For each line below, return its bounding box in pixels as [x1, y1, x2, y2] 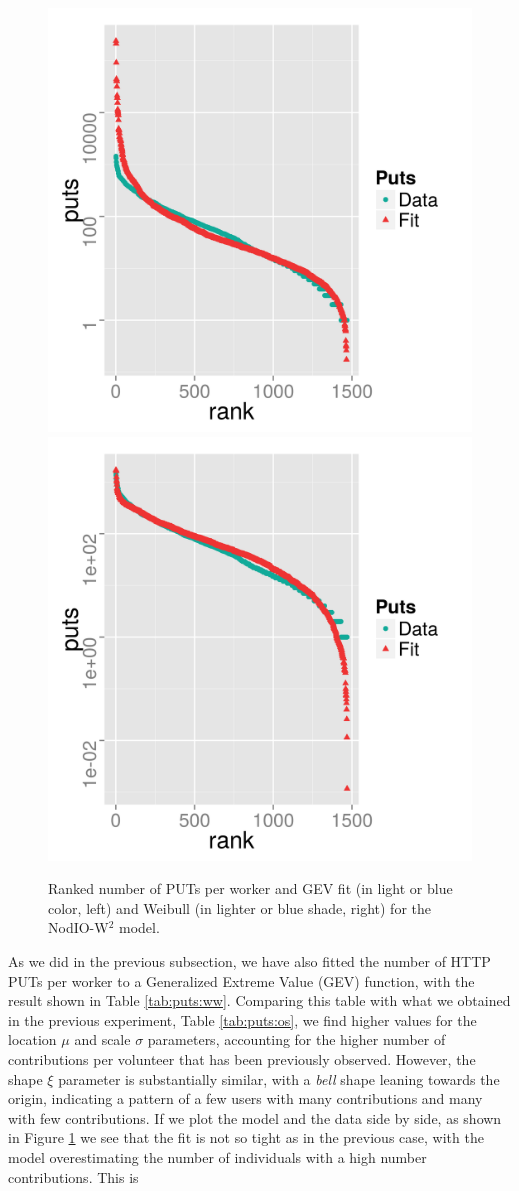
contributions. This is [8, 1166, 139, 1187]
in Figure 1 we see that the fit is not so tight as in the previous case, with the [8, 1127, 484, 1148]
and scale [74, 1029, 131, 1050]
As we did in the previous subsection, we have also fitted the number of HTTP [8, 950, 491, 971]
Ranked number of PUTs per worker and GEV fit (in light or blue [48, 878, 453, 899]
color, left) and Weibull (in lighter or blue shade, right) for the [48, 897, 431, 918]
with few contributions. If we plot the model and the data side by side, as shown [8, 1107, 502, 1128]
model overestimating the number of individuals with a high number [8, 1146, 427, 1167]
